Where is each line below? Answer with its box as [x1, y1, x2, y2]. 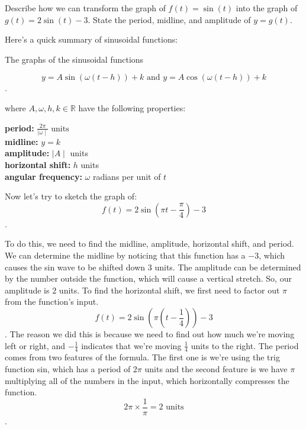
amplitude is [5, 283, 50, 296]
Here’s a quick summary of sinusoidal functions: [5, 33, 178, 46]
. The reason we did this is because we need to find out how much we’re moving [5, 328, 295, 340]
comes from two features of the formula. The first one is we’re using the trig [5, 351, 280, 363]
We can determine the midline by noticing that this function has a [5, 249, 246, 262]
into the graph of [236, 2, 298, 14]
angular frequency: [5, 170, 82, 182]
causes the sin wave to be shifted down [5, 260, 146, 273]
